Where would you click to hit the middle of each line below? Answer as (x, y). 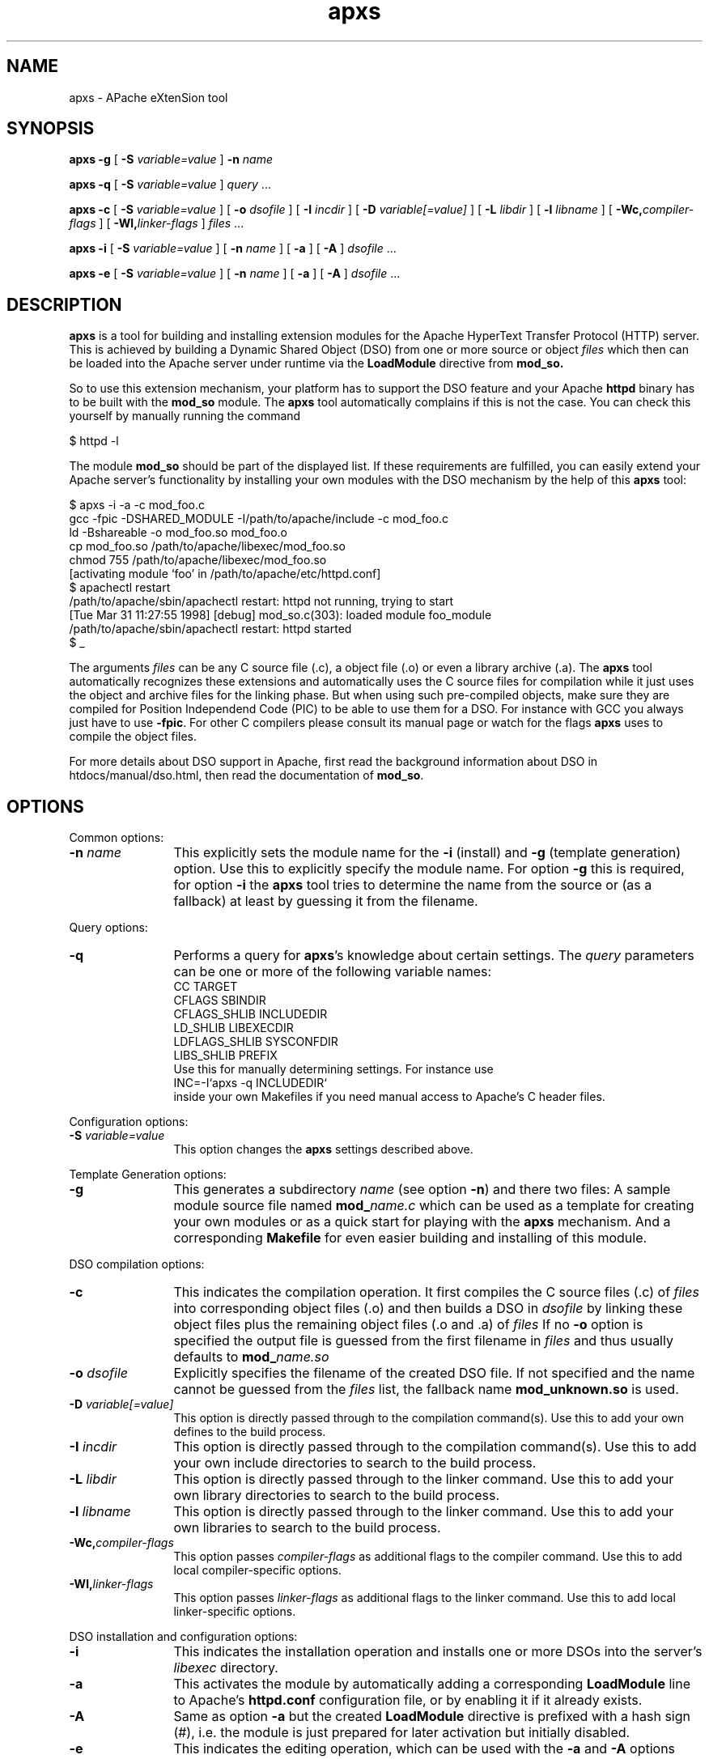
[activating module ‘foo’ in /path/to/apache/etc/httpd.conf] (225, 574)
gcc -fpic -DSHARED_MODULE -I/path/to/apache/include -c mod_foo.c (259, 519)
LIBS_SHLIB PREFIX (225, 1056)
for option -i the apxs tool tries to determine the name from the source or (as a (413, 885)
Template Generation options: (148, 1175)
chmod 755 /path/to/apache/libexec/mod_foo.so (198, 560)
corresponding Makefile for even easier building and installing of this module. (410, 1238)
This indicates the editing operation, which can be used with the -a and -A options (425, 1749)
